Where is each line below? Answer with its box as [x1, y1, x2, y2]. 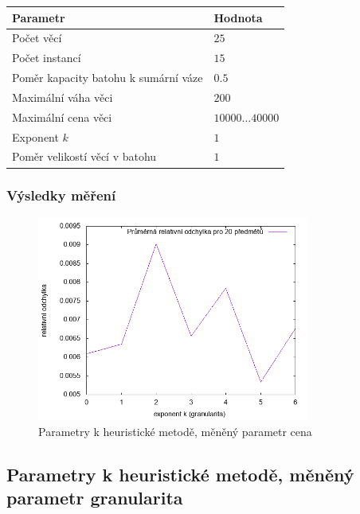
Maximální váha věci [12, 88, 113, 105]
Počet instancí [12, 49, 81, 66]
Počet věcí [12, 29, 62, 46]
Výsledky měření [6, 185, 116, 205]
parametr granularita [6, 485, 183, 510]
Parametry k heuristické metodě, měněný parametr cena [38, 422, 312, 439]
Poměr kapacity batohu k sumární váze [12, 69, 203, 86]
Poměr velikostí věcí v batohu [12, 148, 157, 165]
